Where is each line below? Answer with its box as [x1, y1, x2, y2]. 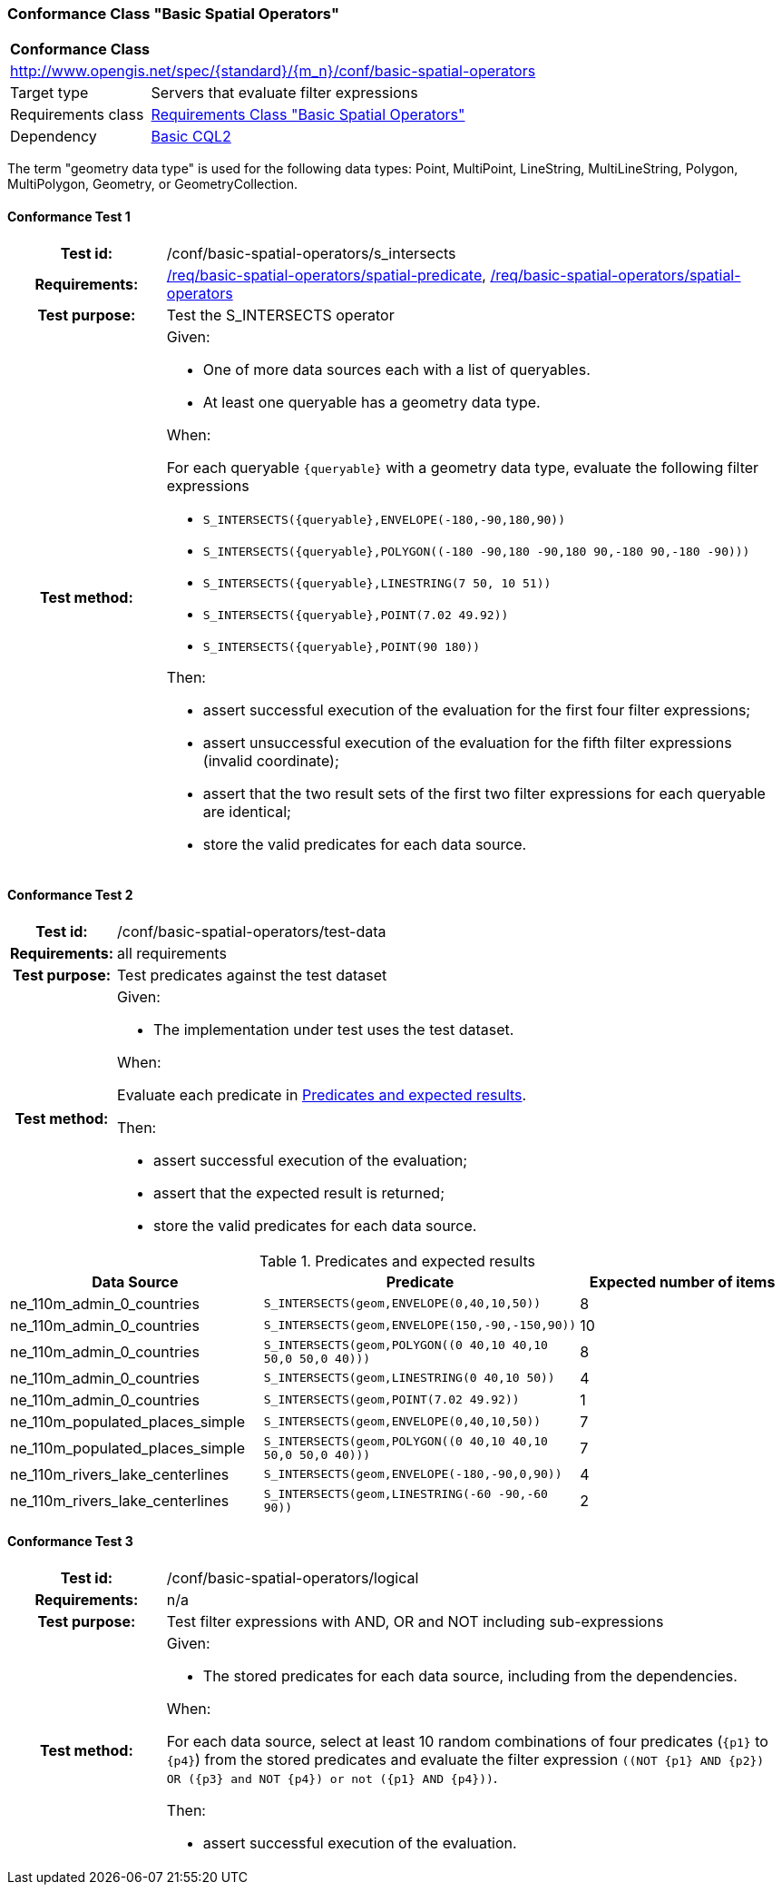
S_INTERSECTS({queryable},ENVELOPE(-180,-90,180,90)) [202, 512, 565, 527]
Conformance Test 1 [7, 208, 131, 224]
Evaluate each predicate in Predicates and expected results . [117, 1085, 527, 1104]
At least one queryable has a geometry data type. [202, 392, 541, 411]
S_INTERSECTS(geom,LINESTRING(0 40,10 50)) [263, 1371, 555, 1385]
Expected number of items [589, 1272, 776, 1291]
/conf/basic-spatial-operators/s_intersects [166, 243, 456, 262]
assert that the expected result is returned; [153, 1183, 445, 1202]
